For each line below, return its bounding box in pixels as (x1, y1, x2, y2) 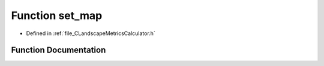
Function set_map (11, 9, 103, 22)
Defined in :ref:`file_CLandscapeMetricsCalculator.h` (26, 30, 155, 37)
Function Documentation (11, 45, 106, 55)
